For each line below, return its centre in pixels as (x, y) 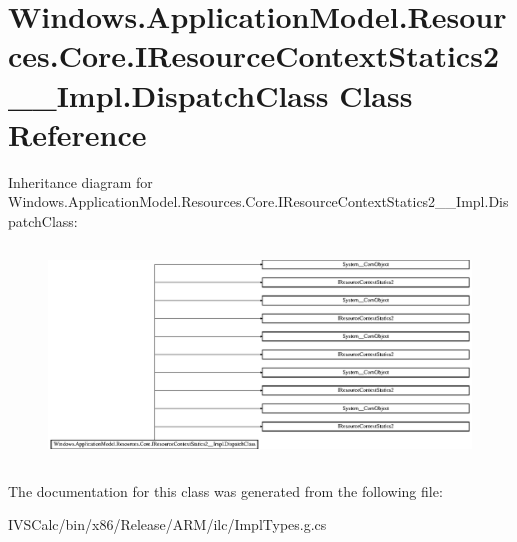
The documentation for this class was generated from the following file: (225, 490)
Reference (77, 133)
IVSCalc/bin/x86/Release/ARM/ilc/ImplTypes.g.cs (167, 524)
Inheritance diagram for (80, 181)
